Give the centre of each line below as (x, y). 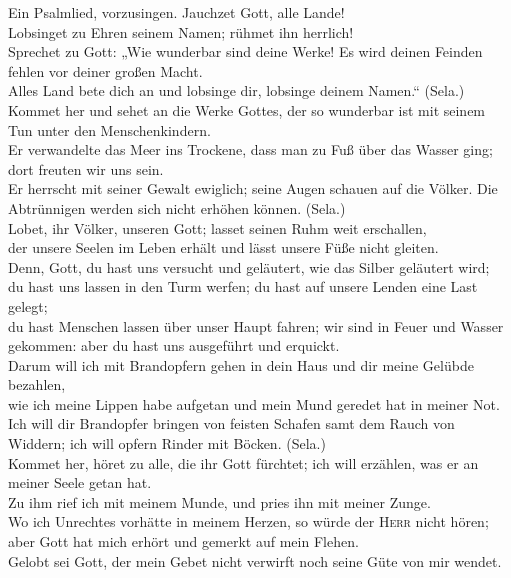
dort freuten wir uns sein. (86, 168)
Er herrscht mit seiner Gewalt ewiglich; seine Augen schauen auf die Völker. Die (253, 188)
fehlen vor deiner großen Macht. (105, 70)
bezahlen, (37, 384)
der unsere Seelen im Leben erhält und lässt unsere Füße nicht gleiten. (223, 247)
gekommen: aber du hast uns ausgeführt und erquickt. (174, 345)
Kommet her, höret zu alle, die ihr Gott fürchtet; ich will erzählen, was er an (243, 462)
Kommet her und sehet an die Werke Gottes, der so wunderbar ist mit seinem (247, 109)
